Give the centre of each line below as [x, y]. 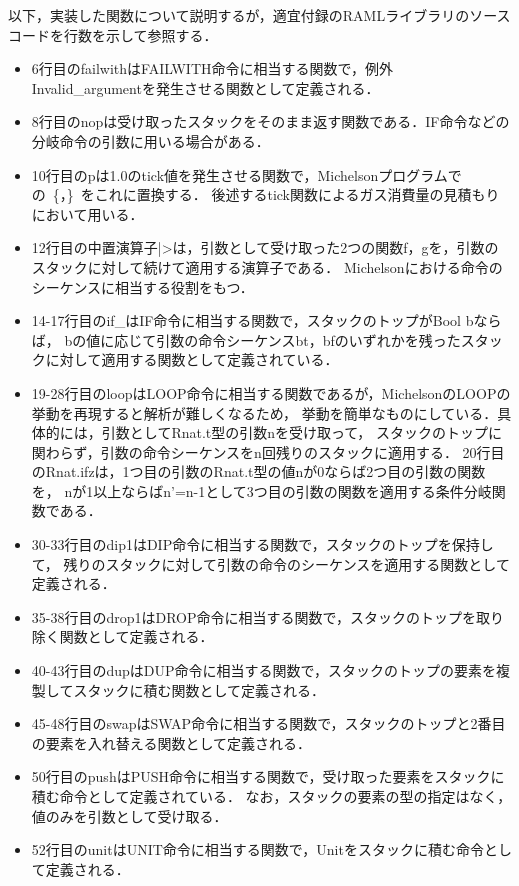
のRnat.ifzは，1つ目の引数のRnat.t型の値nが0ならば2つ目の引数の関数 [258, 471]
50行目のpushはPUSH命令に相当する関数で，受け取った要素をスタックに [268, 776]
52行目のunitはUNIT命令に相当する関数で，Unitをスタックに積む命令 [257, 849]
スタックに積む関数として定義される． [199, 689]
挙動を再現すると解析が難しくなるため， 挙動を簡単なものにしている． [264, 412]
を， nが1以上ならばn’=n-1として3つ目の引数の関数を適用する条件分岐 [261, 490]
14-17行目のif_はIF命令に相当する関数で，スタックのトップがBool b [252, 320]
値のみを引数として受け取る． [129, 815]
